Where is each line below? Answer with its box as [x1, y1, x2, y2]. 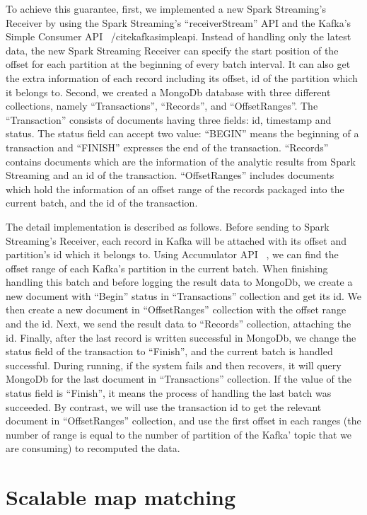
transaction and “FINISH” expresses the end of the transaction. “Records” [6, 139, 329, 154]
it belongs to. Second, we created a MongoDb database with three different [6, 84, 331, 99]
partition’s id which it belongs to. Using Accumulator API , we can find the [6, 247, 339, 262]
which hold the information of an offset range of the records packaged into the [6, 181, 344, 196]
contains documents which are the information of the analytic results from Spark [6, 154, 356, 168]
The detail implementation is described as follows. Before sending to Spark [6, 219, 330, 233]
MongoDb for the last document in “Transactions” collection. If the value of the [6, 371, 351, 386]
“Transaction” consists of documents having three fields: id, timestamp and [6, 112, 332, 127]
